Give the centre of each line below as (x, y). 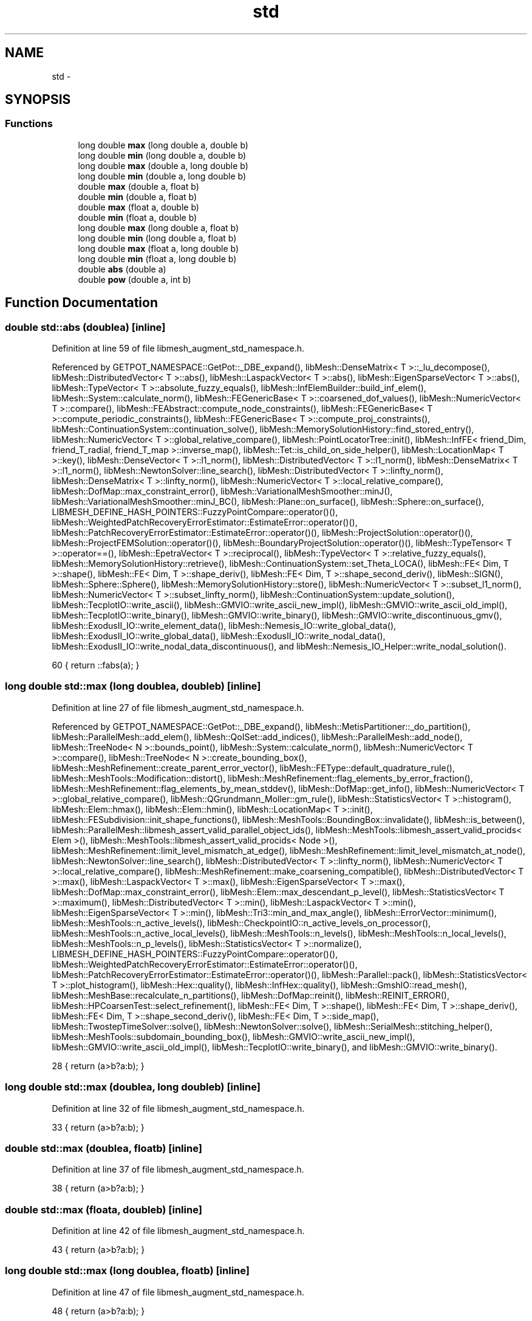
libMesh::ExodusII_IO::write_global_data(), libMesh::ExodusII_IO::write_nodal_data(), (219, 636)
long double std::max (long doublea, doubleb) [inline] (133, 686)
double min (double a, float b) (138, 196)
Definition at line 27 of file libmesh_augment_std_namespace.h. (178, 707)
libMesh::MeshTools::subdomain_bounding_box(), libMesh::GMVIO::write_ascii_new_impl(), (234, 1036)
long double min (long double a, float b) (157, 238)
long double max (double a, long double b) (163, 165)
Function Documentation (81, 303)
